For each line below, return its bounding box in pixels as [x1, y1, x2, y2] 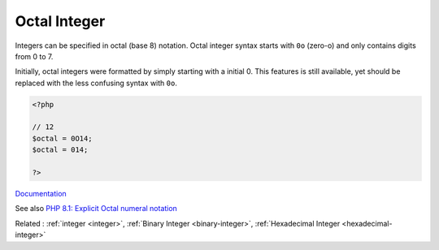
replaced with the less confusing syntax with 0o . [15, 78, 178, 88]
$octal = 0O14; [32, 134, 93, 143]
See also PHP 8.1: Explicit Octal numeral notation [15, 204, 178, 213]
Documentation [15, 189, 67, 199]
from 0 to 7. [15, 51, 54, 61]
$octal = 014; [32, 145, 89, 154]
